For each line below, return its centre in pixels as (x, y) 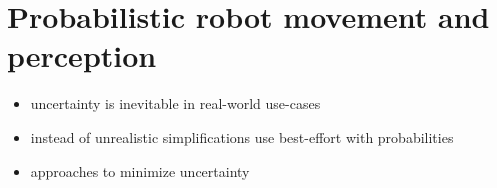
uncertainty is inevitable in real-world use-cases (175, 103)
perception (82, 55)
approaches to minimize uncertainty (140, 170)
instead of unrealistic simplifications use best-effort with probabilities (242, 136)
